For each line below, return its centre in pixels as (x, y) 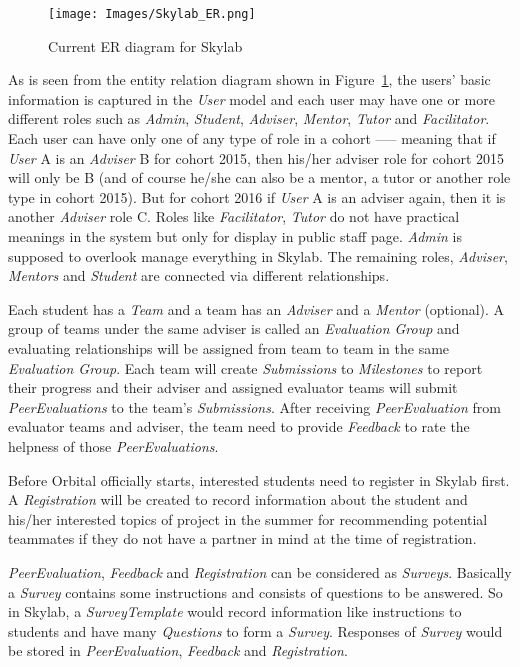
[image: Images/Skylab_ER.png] (152, 14)
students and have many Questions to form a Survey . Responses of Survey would (255, 630)
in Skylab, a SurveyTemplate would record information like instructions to (235, 611)
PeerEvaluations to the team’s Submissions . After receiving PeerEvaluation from (254, 406)
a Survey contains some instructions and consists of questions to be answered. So (255, 591)
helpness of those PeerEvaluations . (113, 445)
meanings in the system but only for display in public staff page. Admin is (235, 236)
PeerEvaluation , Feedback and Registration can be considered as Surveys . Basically (260, 571)
